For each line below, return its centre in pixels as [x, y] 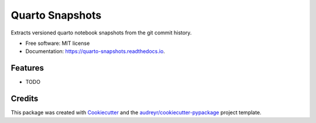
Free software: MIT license [58, 43]
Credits [25, 99]
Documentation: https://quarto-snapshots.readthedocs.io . [95, 51]
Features [27, 68]
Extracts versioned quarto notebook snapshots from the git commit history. [101, 33]
